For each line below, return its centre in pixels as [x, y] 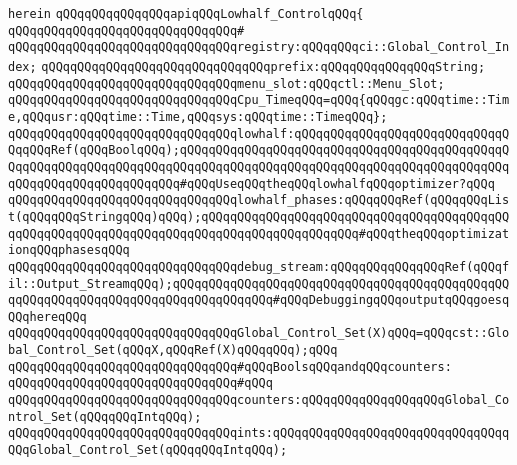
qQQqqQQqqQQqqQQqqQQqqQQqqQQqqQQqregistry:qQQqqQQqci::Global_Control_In [259, 47]
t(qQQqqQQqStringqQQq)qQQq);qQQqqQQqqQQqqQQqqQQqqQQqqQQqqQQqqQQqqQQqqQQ [259, 216]
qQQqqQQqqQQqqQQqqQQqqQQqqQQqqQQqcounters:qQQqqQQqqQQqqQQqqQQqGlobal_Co [259, 400]
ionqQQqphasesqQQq [69, 250]
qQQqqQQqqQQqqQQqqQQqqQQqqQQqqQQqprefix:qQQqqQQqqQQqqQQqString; [263, 66]
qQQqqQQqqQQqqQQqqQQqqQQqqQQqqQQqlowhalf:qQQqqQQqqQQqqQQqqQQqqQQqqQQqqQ [259, 133]
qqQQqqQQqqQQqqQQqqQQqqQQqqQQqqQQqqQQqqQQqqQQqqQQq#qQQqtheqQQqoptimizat [259, 233]
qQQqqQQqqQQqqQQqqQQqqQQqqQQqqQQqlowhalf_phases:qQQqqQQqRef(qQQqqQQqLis [259, 200]
